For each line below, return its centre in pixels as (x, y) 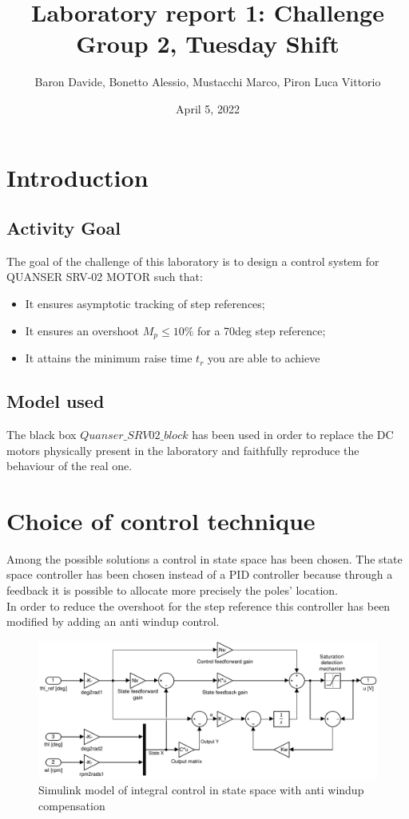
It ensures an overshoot (82, 330)
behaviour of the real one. (69, 466)
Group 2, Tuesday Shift (208, 44)
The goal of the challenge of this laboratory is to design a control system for (193, 261)
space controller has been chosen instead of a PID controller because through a (200, 574)
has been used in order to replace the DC (293, 434)
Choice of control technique (161, 520)
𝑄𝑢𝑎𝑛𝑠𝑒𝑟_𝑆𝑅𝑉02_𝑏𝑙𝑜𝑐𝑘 (134, 435)
